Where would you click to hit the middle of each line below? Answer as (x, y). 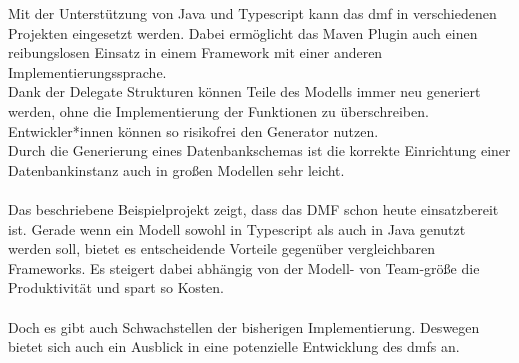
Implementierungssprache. (87, 71)
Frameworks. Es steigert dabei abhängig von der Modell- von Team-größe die (244, 267)
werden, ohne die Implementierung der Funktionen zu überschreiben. (218, 110)
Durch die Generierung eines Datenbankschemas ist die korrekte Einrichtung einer (259, 150)
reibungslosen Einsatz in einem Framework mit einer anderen (195, 52)
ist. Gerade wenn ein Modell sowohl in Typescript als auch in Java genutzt (237, 228)
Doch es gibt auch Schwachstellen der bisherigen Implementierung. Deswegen (244, 326)
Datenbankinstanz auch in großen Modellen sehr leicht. (176, 169)
